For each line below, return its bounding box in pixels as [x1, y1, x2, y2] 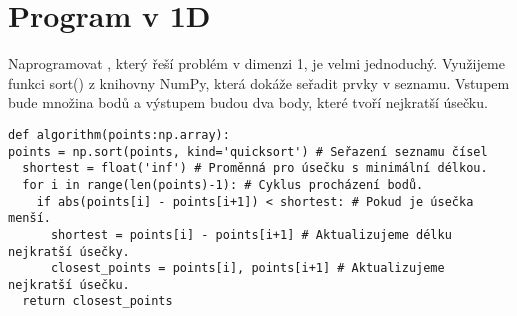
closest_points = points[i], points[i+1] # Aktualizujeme [50, 261, 445, 276]
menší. [8, 211, 51, 226]
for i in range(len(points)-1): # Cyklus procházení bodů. [22, 177, 424, 192]
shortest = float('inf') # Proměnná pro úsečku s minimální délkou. [22, 161, 488, 176]
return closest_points [22, 294, 173, 309]
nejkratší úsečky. [8, 244, 130, 259]
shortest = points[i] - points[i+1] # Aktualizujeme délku [50, 227, 452, 242]
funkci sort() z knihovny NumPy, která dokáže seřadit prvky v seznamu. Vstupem [8, 72, 510, 93]
